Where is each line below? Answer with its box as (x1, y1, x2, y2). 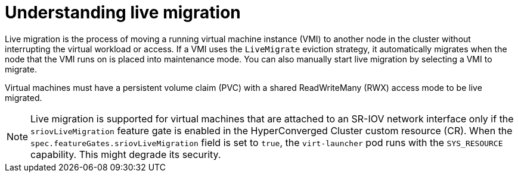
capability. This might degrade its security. (30, 148, 221, 160)
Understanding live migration (5, 2, 241, 23)
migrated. (5, 92, 42, 103)
